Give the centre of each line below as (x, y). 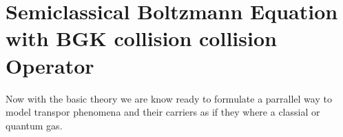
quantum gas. (34, 125)
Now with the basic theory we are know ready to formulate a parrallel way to (169, 98)
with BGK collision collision (141, 38)
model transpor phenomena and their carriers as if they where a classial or (163, 112)
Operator (50, 65)
